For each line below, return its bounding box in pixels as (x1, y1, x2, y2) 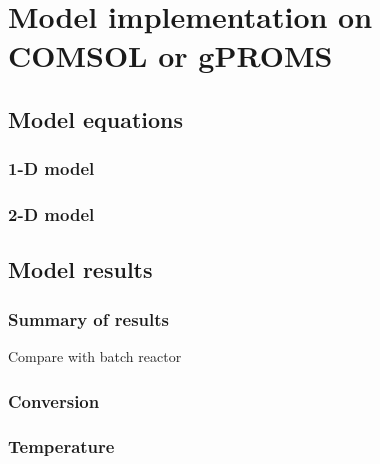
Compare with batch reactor (8, 346, 182, 367)
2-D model (8, 202, 95, 227)
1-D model (8, 156, 95, 181)
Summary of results (8, 306, 169, 331)
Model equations (8, 103, 183, 134)
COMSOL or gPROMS (8, 35, 333, 76)
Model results (8, 254, 153, 285)
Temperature (8, 434, 115, 459)
